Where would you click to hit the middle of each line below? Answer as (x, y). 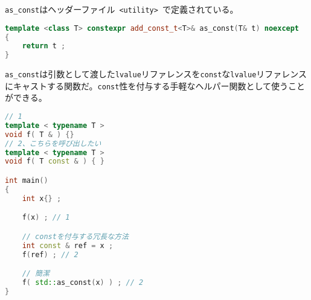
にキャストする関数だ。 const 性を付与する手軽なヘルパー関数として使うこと (155, 85)
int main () (27, 180)
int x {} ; (42, 198)
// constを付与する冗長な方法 (75, 236)
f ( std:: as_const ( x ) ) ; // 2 (83, 282)
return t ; (44, 46)
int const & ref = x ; (68, 245)
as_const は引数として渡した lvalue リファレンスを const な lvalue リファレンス (156, 74)
